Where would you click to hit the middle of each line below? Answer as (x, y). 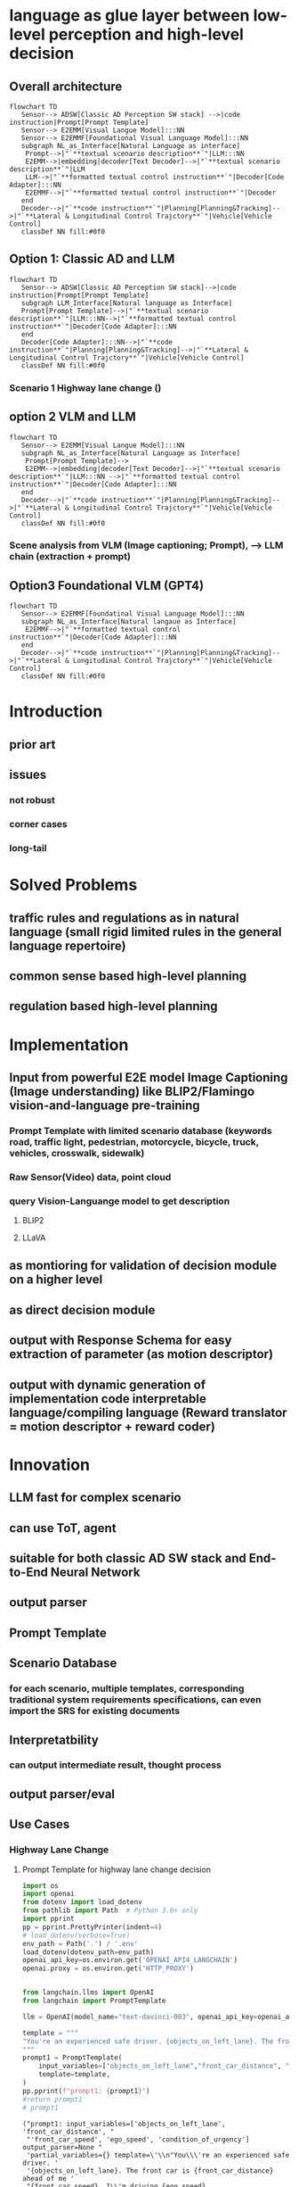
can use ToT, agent (63, 1528)
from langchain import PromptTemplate (94, 2001)
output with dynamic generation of (108, 1384)
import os (40, 1885)
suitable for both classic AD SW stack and (128, 1558)
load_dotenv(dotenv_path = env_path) (88, 1952)
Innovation (50, 1465)
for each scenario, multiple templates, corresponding (127, 1689)
